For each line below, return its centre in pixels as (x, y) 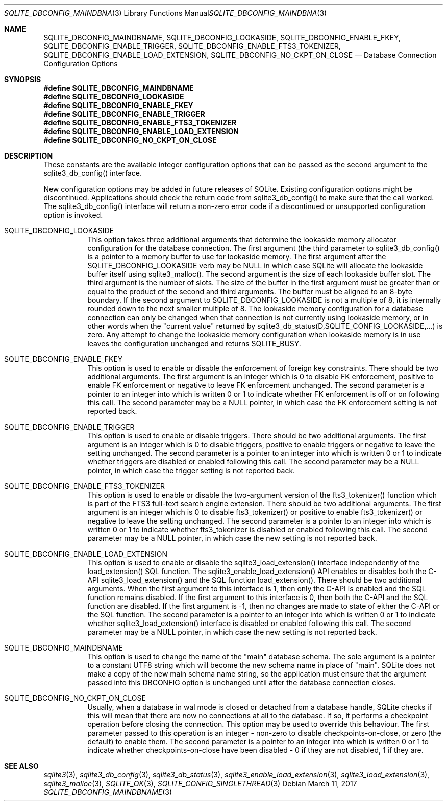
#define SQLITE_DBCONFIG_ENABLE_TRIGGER (124, 114)
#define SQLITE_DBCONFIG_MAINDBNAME (119, 88)
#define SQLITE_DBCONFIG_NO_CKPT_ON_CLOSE (130, 140)
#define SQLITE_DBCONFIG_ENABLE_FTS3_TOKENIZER (140, 123)
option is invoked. (73, 215)
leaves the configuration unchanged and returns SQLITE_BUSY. (194, 343)
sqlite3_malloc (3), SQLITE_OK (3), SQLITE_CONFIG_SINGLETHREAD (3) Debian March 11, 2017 (200, 783)
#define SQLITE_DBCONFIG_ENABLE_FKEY (118, 105)
